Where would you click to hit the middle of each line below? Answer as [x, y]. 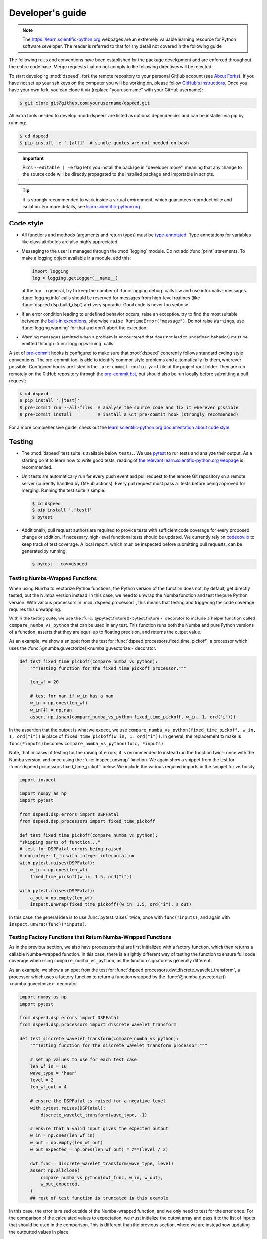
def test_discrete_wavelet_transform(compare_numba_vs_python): [99, 1039]
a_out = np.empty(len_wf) [61, 898]
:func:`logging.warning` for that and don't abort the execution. [85, 328]
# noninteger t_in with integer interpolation [77, 856]
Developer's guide [48, 13]
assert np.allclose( [55, 1170]
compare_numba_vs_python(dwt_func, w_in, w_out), [102, 1177]
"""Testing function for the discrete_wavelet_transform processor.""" [119, 1045]
